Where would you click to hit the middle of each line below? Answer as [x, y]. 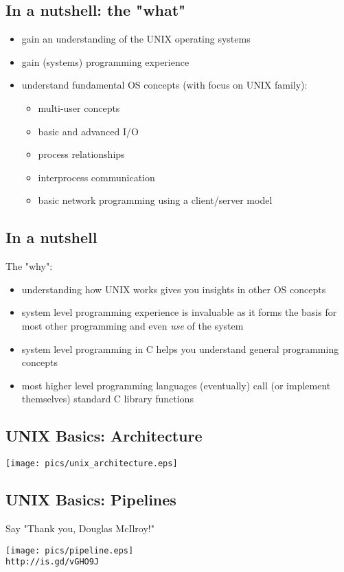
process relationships [81, 154]
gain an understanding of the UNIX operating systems [136, 39]
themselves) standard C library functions [107, 399]
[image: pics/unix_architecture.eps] [92, 464]
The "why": [29, 266]
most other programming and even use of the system [133, 325]
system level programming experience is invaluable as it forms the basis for [179, 312]
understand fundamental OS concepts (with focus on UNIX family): [164, 85]
